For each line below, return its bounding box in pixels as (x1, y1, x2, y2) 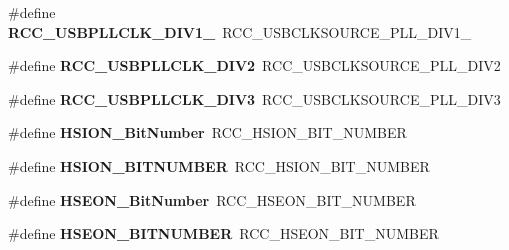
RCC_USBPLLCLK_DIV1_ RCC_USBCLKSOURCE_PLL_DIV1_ (8, 21, 472, 42)
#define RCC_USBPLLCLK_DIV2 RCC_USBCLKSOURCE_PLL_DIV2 (8, 55, 501, 76)
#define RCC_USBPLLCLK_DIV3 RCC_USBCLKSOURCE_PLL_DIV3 (8, 88, 501, 109)
